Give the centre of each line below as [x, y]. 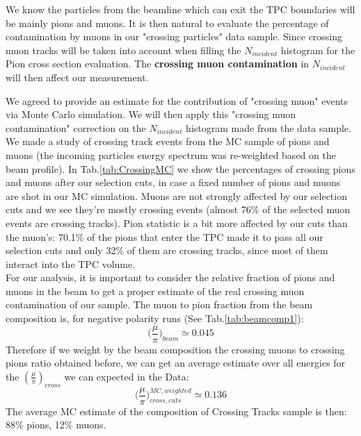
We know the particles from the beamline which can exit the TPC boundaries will [180, 9]
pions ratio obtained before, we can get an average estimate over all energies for [176, 363]
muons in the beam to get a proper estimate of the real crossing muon [155, 291]
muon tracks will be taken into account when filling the [123, 50]
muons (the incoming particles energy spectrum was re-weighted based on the [171, 154]
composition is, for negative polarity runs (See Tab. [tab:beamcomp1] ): [155, 318]
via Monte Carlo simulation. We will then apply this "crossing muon [151, 114]
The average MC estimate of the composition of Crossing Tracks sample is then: [176, 411]
